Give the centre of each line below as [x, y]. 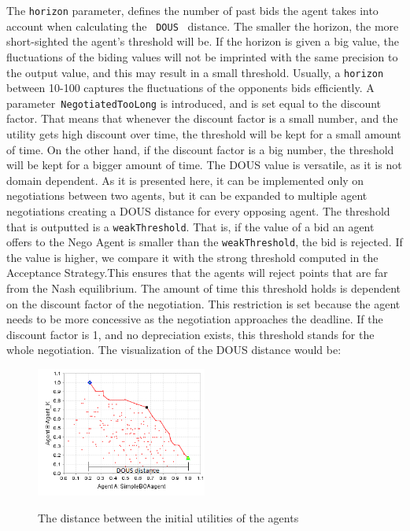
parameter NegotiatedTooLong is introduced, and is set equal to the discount [194, 103]
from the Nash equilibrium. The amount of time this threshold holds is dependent [204, 288]
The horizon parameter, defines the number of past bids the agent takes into [192, 10]
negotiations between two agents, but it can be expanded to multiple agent [187, 195]
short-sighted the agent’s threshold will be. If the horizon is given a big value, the [203, 41]
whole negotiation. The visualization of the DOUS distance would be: [174, 350]
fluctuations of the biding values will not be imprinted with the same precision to [202, 56]
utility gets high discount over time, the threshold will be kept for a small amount [204, 134]
